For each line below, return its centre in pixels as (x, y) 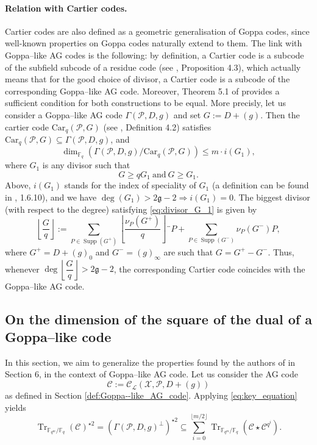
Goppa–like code (58, 337)
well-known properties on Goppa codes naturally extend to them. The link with (154, 43)
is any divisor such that (86, 165)
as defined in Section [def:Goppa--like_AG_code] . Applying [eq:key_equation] (151, 395)
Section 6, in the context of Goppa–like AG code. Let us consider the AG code (151, 374)
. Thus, (281, 251)
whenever (22, 269)
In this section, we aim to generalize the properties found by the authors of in (150, 362)
